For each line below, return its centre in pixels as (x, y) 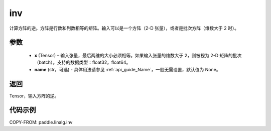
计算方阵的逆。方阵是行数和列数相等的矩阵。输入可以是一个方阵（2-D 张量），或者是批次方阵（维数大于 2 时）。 (124, 28)
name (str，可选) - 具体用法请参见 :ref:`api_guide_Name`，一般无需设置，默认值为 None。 (127, 69)
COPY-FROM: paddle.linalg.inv (41, 122)
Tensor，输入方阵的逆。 (34, 96)
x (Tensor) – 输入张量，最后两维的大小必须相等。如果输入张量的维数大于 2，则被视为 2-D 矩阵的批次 (138, 55)
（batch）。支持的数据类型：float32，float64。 (83, 62)
